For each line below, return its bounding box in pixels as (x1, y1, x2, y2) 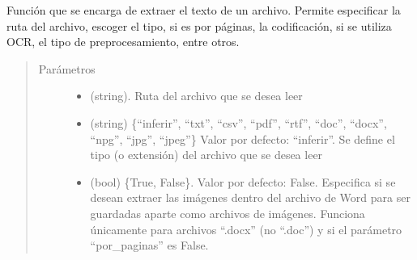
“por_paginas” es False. (90, 237, 209, 254)
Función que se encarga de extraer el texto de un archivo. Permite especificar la (6, 2, 401, 18)
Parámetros (38, 60, 96, 77)
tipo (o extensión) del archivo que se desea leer (90, 146, 323, 163)
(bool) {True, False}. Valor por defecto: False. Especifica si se (90, 173, 396, 190)
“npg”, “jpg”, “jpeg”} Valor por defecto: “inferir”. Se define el (90, 130, 395, 147)
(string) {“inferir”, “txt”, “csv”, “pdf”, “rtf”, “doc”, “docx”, (90, 114, 387, 131)
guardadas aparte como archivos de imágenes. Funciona (90, 204, 365, 221)
